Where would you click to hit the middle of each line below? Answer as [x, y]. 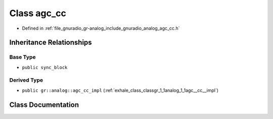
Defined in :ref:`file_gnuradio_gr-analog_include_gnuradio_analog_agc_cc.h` [101, 28]
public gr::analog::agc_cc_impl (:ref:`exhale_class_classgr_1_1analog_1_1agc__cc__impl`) [120, 90]
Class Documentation [44, 105]
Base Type [22, 57]
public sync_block [45, 67]
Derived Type [26, 80]
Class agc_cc [38, 13]
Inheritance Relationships [51, 43]
